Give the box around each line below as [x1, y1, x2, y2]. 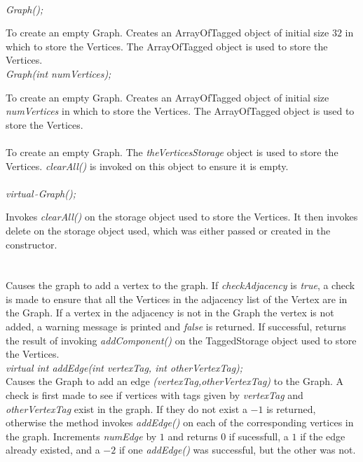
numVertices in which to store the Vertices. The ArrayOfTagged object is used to [6, 104, 355, 118]
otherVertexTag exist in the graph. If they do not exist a [6, 401, 247, 416]
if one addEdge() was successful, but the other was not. [118, 442, 356, 457]
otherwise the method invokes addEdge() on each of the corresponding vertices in [6, 415, 354, 430]
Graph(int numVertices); [6, 66, 111, 80]
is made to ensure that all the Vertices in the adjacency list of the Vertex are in [6, 291, 348, 306]
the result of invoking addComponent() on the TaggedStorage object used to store [6, 332, 357, 347]
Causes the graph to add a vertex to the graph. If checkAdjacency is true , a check [6, 278, 355, 293]
